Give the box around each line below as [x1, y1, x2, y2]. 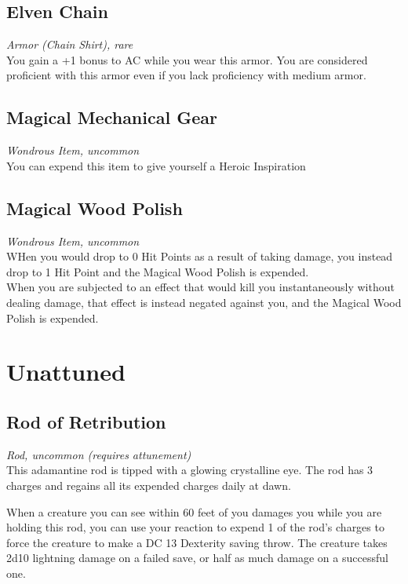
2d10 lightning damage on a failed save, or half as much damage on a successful [6, 549, 388, 566]
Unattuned [6, 356, 126, 388]
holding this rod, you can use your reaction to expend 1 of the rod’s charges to [6, 519, 384, 535]
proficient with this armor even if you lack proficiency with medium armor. [6, 67, 366, 83]
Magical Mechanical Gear [6, 105, 217, 130]
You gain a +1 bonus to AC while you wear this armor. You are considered [6, 51, 368, 68]
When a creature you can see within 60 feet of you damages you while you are [6, 503, 382, 520]
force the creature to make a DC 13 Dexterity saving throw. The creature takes [6, 534, 388, 550]
